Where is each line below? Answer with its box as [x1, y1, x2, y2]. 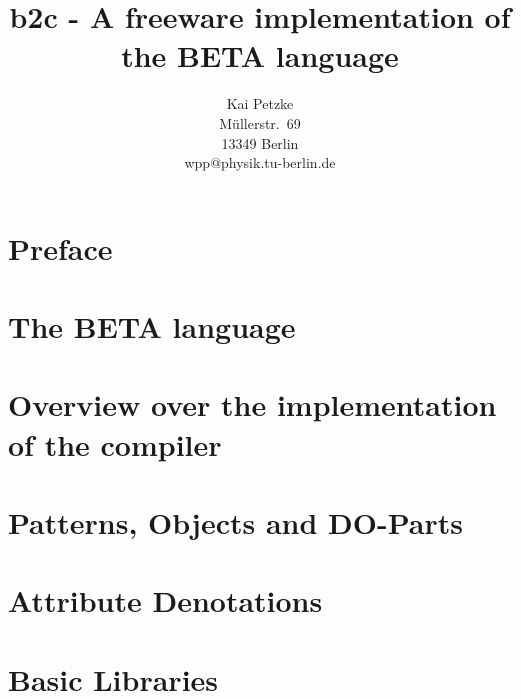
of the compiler [8, 423, 222, 464]
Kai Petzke [226, 93, 294, 114]
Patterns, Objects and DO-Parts [8, 502, 463, 542]
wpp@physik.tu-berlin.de [184, 152, 336, 173]
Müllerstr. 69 [219, 112, 301, 133]
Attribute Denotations [8, 580, 323, 621]
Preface [8, 227, 113, 268]
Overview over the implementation [8, 384, 497, 425]
